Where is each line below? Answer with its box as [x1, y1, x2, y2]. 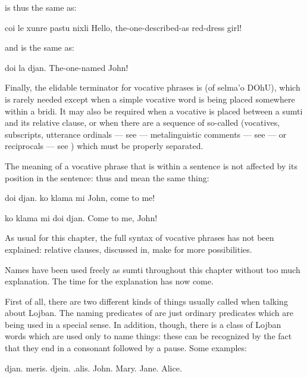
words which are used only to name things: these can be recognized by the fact [5, 330, 292, 342]
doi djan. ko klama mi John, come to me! [5, 191, 155, 204]
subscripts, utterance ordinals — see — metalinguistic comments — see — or [5, 128, 287, 140]
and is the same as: [5, 41, 74, 54]
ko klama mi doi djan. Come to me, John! [5, 211, 158, 224]
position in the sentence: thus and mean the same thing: [5, 171, 209, 184]
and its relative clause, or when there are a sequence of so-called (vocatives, [5, 116, 280, 129]
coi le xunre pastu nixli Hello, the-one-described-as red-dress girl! [5, 21, 242, 33]
